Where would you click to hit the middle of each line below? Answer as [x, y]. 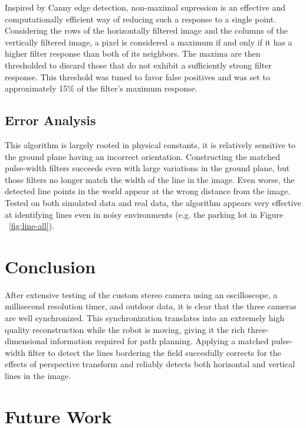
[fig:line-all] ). [32, 226]
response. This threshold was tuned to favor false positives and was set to [138, 76]
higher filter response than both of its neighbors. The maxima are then [133, 53]
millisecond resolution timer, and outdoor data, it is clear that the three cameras [151, 306]
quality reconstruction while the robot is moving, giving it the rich [125, 329]
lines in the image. [38, 375]
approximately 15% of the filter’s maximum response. [101, 88]
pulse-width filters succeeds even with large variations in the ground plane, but [147, 168]
